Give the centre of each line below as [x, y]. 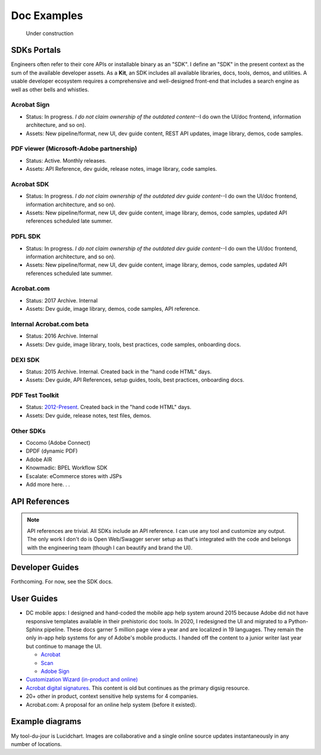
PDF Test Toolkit [35, 395]
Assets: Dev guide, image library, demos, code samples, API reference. [113, 309]
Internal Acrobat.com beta [50, 324]
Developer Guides [45, 568]
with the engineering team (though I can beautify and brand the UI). [110, 547]
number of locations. [37, 744]
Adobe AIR [39, 459]
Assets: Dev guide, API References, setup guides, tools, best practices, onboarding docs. [135, 380]
